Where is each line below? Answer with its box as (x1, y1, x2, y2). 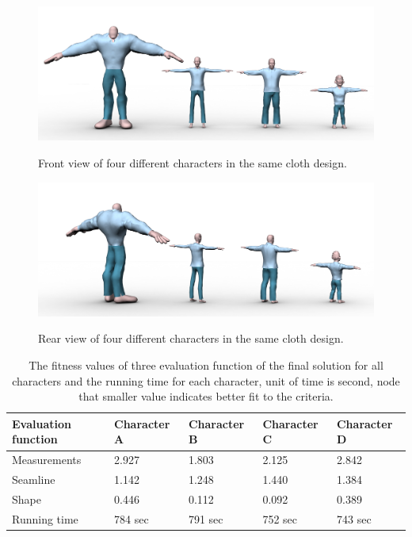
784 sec (114, 510, 149, 527)
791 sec (188, 510, 223, 527)
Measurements (12, 451, 82, 468)
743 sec (336, 510, 372, 527)
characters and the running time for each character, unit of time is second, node (12, 372, 400, 389)
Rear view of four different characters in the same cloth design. (38, 330, 344, 347)
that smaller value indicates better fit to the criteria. (78, 388, 334, 405)
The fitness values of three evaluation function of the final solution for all (29, 357, 383, 374)
